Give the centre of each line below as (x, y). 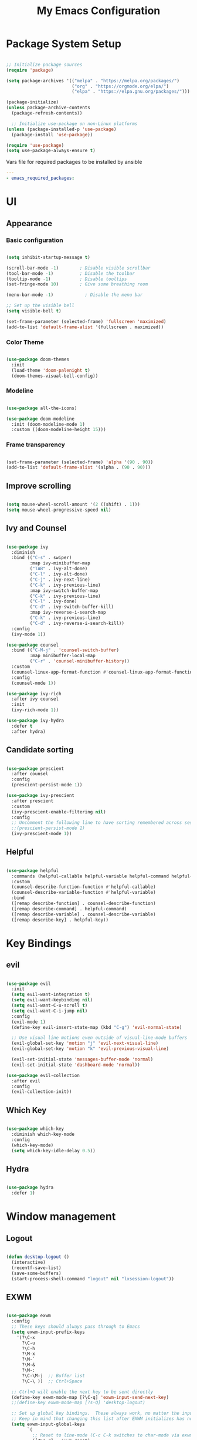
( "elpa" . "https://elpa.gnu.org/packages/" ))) (131, 92)
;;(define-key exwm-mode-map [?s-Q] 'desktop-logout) (78, 1403)
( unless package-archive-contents (48, 108)
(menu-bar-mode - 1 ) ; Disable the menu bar (74, 295)
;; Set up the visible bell (40, 306)
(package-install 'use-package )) (52, 134)
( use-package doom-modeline (40, 419)
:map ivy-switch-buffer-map (64, 591)
